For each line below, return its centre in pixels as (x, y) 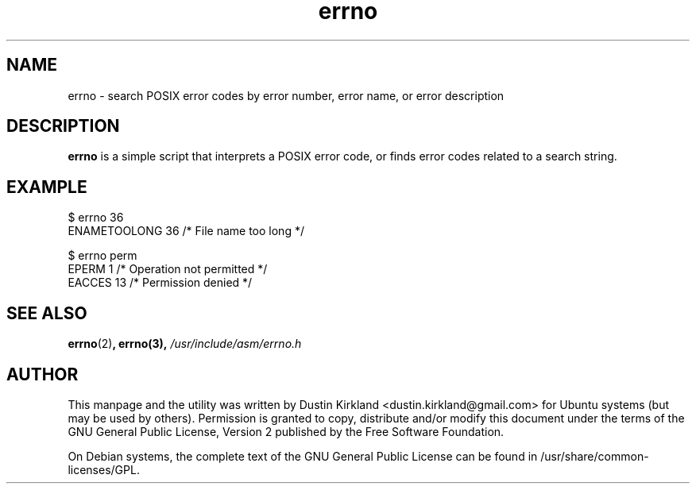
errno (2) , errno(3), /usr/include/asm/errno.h (185, 344)
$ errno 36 (96, 218)
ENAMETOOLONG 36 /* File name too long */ (186, 231)
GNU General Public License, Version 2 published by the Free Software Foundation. (286, 431)
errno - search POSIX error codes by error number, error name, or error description (286, 95)
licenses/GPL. (104, 469)
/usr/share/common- (595, 456)
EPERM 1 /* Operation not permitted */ (168, 269)
